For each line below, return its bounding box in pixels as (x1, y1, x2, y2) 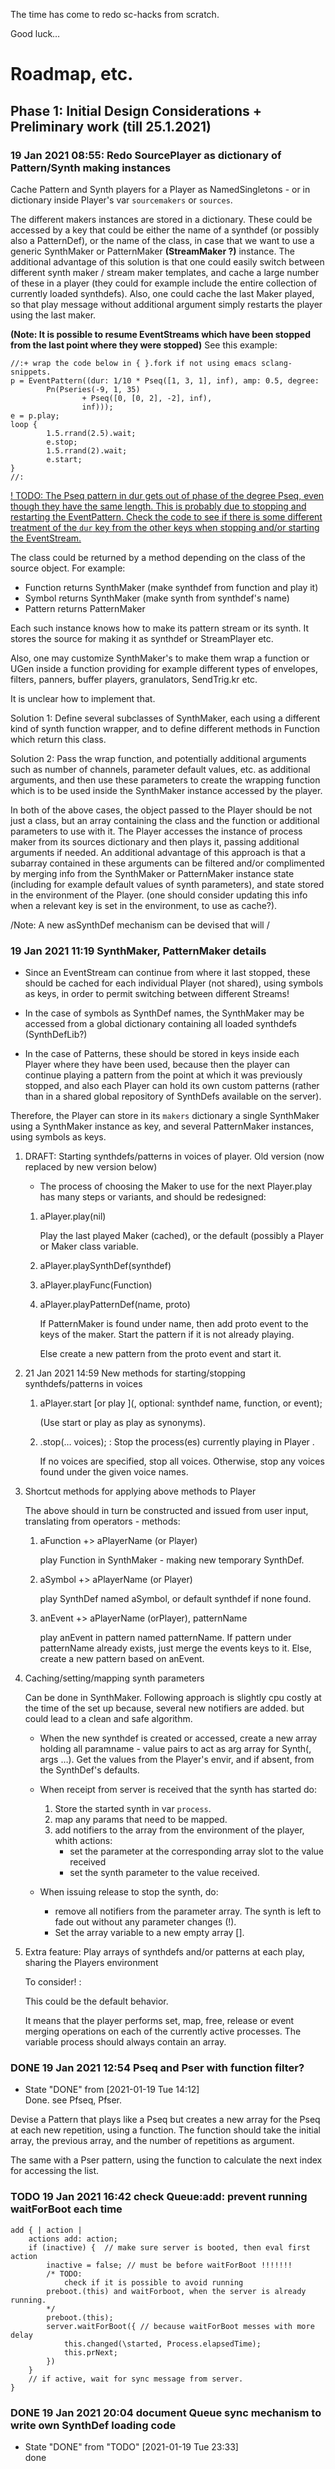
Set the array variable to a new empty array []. (54, 1927, 245, 1939)
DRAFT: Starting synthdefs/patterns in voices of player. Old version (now (24, 1150, 325, 1163)
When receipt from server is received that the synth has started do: (39, 1784, 317, 1796)
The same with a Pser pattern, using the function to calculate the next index (10, 2154, 323, 2166)
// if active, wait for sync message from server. (28, 2374, 244, 2384)
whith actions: (54, 1835, 113, 1847)
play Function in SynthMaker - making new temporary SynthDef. (39, 1554, 305, 1566)
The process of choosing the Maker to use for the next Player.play (39, 1180, 313, 1193)
